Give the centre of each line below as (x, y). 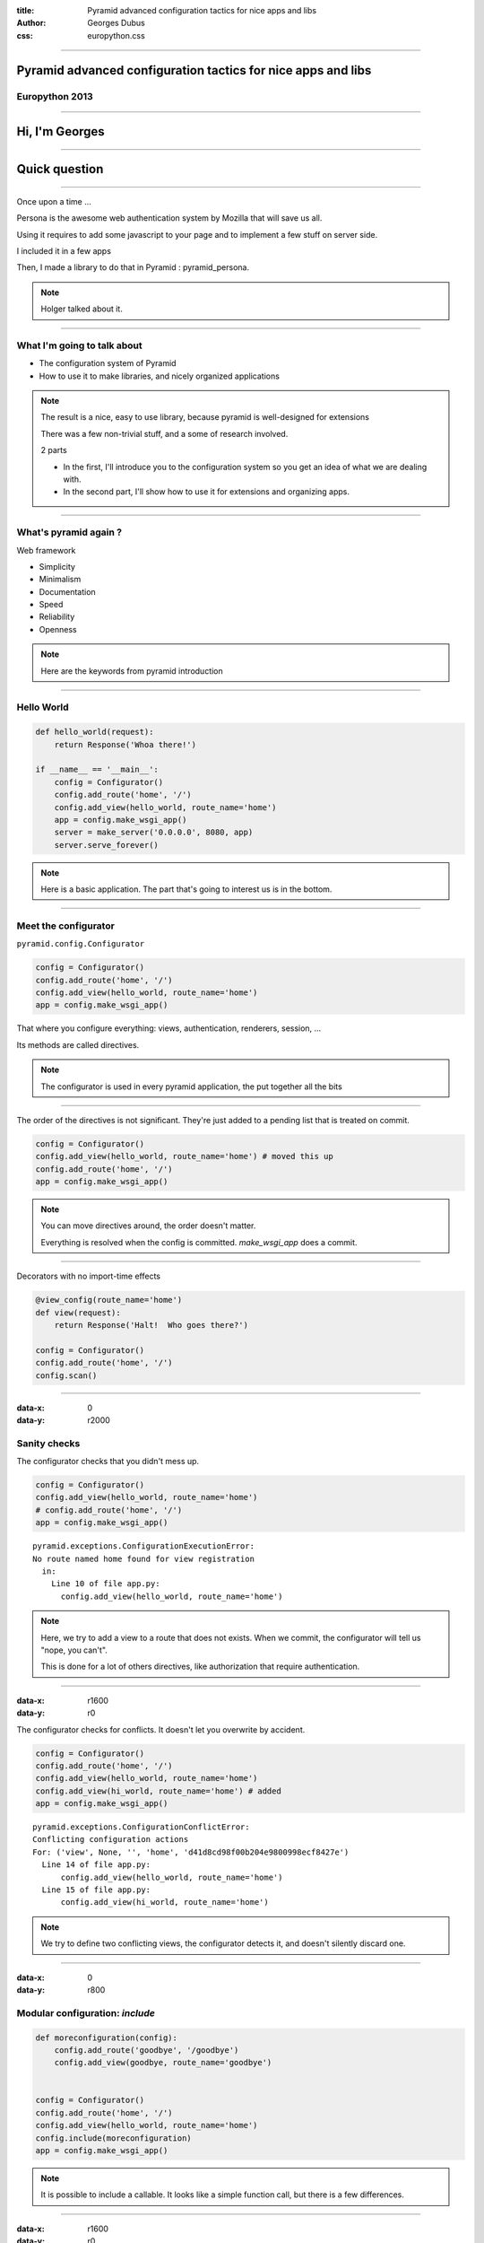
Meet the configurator (66, 926)
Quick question (60, 169)
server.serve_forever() (106, 845)
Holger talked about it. (82, 309)
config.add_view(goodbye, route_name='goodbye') (163, 2063)
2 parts (54, 450)
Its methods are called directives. (78, 1044)
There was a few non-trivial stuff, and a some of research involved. (164, 433)
